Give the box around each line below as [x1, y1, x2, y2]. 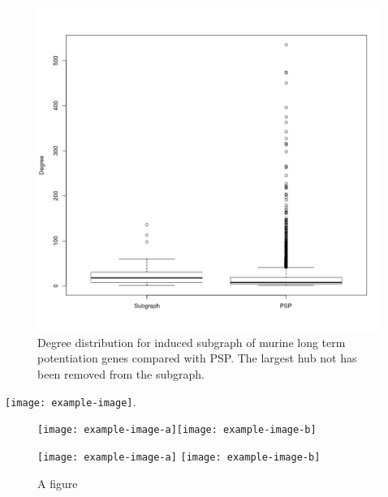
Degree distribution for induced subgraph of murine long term [37, 333, 346, 350]
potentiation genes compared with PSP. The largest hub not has [37, 349, 357, 366]
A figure [37, 474, 78, 491]
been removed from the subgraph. [37, 366, 205, 382]
